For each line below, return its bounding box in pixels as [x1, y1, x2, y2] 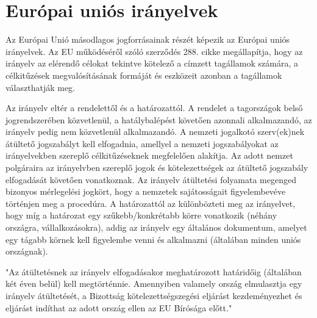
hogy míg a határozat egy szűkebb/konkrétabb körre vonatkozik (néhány [5, 209, 277, 222]
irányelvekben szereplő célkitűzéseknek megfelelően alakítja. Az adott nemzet [5, 149, 293, 162]
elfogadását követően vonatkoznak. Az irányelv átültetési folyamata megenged [5, 173, 296, 186]
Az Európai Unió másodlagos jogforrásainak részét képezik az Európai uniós [5, 33, 290, 46]
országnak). [5, 245, 48, 258]
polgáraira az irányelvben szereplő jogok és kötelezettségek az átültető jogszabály [5, 161, 308, 174]
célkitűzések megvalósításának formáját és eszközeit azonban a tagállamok [5, 68, 282, 81]
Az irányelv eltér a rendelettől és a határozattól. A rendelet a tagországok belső [5, 101, 303, 114]
